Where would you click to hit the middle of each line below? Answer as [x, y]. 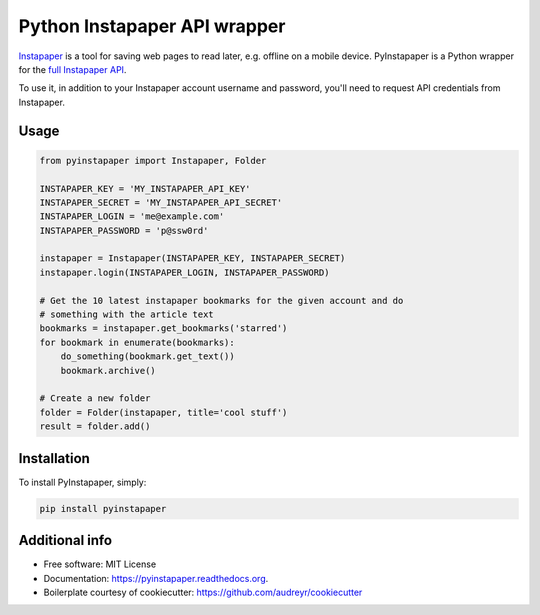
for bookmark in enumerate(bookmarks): [137, 342]
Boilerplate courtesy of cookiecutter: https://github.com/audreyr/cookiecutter [203, 592]
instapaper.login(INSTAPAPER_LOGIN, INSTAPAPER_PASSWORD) [184, 272]
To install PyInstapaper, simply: [82, 482]
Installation [54, 458]
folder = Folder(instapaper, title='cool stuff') [163, 412]
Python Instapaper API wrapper [152, 26]
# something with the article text [126, 314]
